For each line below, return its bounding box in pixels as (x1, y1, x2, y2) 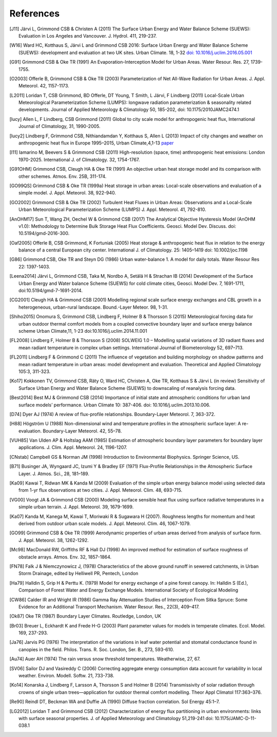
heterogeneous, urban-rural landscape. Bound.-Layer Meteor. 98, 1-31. (18, 304, 169, 310)
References (9, 8, 60, 19)
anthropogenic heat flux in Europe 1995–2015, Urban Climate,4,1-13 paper (18, 140, 174, 146)
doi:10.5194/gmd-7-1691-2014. (18, 287, 83, 294)
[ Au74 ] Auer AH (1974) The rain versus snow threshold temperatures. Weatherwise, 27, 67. (9, 656, 201, 662)
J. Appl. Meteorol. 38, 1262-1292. (18, 537, 89, 543)
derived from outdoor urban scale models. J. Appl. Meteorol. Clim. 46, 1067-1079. (18, 520, 191, 527)
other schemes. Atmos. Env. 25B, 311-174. (18, 173, 107, 179)
